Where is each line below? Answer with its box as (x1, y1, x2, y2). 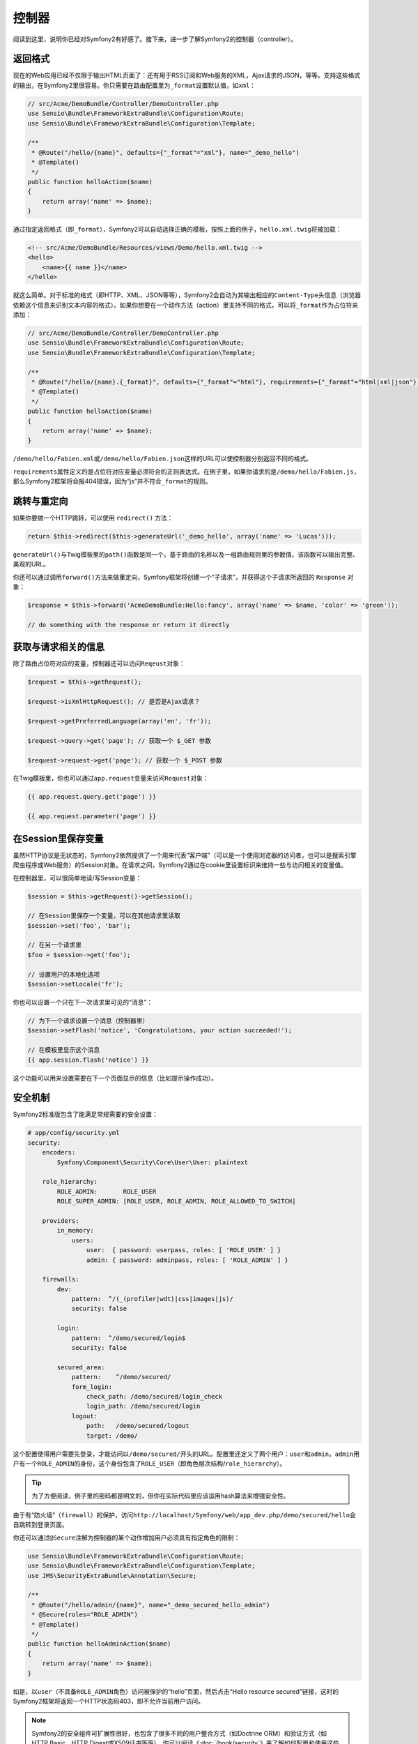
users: (71, 1236, 94, 1245)
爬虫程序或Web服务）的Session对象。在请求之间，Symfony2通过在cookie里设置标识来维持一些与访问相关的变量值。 (13, 861, 348, 869)
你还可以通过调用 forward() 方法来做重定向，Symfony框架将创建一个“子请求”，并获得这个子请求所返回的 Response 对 (13, 573, 354, 581)
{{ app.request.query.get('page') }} (27, 792, 157, 801)
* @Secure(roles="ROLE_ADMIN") (31, 1611, 139, 1618)
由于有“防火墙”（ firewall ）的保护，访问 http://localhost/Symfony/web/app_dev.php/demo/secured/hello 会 (13, 1511, 357, 1519)
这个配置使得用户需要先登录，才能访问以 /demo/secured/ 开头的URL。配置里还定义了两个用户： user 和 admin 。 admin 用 (13, 1450, 360, 1458)
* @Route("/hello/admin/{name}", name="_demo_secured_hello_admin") (31, 1601, 270, 1609)
